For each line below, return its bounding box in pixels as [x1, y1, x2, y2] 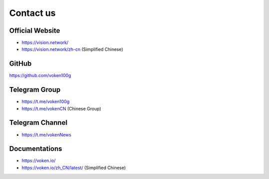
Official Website [9, 26, 60, 35]
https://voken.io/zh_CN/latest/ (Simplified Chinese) [21, 165, 126, 171]
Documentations [9, 145, 62, 153]
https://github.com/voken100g [9, 73, 72, 79]
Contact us [9, 7, 56, 18]
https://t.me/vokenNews [21, 132, 72, 138]
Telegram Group [9, 86, 61, 94]
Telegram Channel [9, 118, 68, 127]
